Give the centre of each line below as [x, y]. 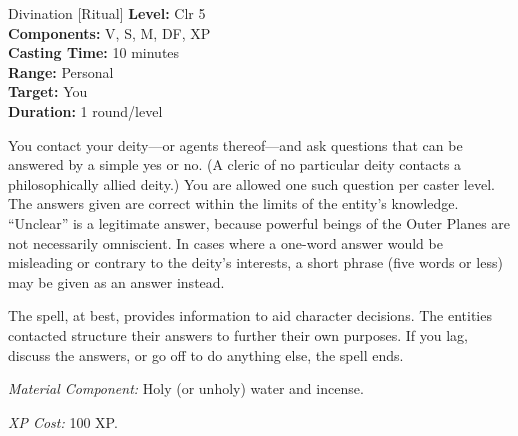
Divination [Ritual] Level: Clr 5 [107, 13]
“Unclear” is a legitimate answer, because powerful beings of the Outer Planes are [259, 222]
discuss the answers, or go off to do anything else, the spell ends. [206, 354]
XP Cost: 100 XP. [63, 421]
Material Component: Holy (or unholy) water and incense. [186, 388]
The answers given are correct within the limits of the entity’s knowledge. [233, 203]
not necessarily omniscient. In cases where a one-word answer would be [225, 242]
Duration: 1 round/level [85, 110]
